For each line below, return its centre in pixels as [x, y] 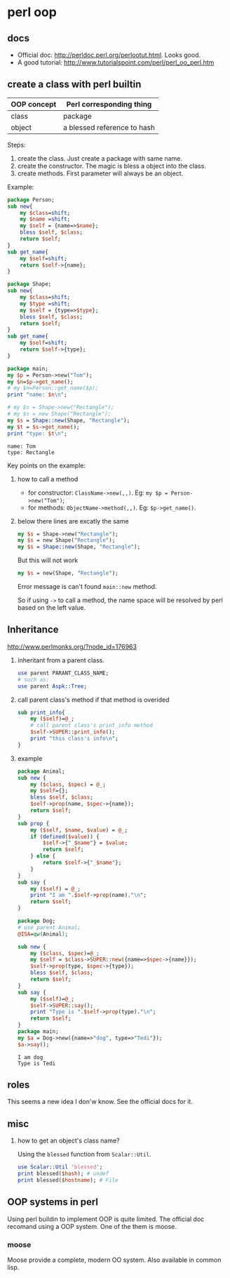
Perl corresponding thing [109, 104]
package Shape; [29, 284]
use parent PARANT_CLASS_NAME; [63, 673]
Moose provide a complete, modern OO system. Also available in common [114, 1260]
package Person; [31, 200]
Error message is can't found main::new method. [87, 587]
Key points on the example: [47, 465]
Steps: [16, 145]
